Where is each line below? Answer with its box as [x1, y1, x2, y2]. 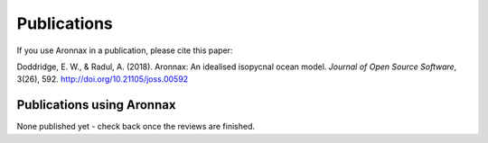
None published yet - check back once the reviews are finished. [16, 121, 256, 132]
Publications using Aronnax [16, 97, 176, 112]
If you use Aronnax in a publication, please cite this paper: [16, 45, 233, 56]
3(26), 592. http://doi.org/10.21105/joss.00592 [16, 74, 189, 85]
